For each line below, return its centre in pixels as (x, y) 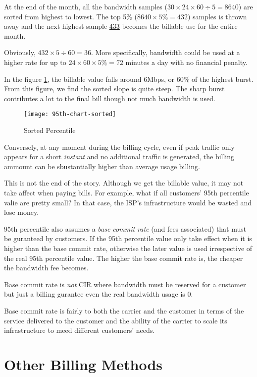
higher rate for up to (35, 62)
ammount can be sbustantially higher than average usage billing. (102, 166)
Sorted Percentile (50, 130)
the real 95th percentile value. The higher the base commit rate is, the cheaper (124, 258)
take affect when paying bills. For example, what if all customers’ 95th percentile (127, 192)
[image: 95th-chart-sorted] (70, 114)
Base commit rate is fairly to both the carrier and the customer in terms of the (124, 310)
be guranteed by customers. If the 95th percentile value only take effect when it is (128, 238)
